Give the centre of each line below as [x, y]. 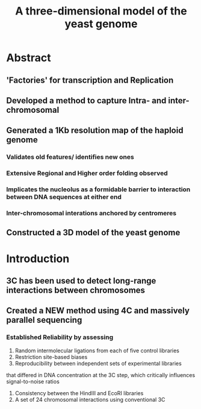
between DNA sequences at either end [64, 197]
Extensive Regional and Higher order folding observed [87, 173]
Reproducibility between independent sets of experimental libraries [98, 363]
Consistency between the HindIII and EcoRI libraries [79, 393]
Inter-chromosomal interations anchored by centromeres [91, 214]
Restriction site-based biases [51, 357]
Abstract [29, 58]
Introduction [38, 258]
